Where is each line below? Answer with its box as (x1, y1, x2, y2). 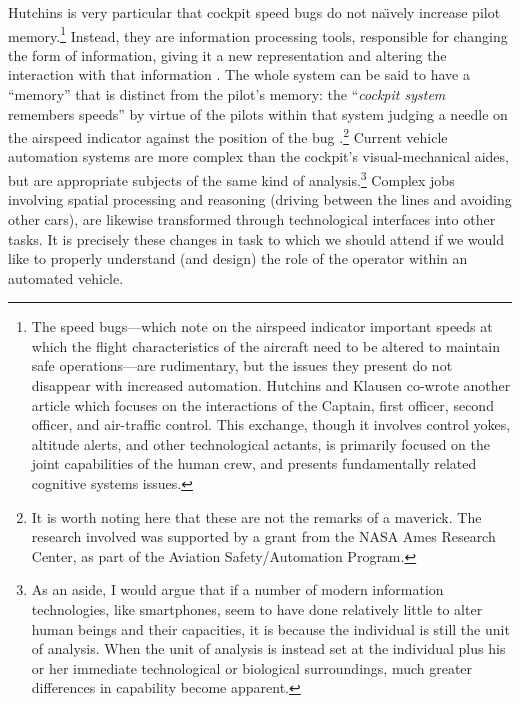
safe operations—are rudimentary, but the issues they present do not (31, 355, 453, 376)
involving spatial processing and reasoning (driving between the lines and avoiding (8, 189, 512, 210)
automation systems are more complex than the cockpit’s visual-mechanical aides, (8, 146, 509, 167)
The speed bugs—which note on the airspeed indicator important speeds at (31, 316, 493, 337)
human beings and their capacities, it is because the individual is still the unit (31, 618, 510, 639)
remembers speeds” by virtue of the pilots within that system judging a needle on (8, 103, 508, 124)
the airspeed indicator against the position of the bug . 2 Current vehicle (8, 124, 448, 147)
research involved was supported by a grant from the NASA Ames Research (31, 526, 496, 547)
